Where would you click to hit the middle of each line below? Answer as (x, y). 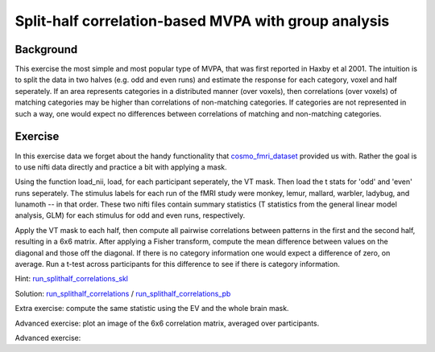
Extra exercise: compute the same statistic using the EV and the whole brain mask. (152, 309)
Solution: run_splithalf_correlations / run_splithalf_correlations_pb (123, 293)
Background (46, 49)
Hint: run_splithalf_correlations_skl (72, 279)
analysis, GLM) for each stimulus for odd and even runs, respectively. (130, 215)
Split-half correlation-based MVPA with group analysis (202, 21)
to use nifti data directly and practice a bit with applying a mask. (121, 167)
